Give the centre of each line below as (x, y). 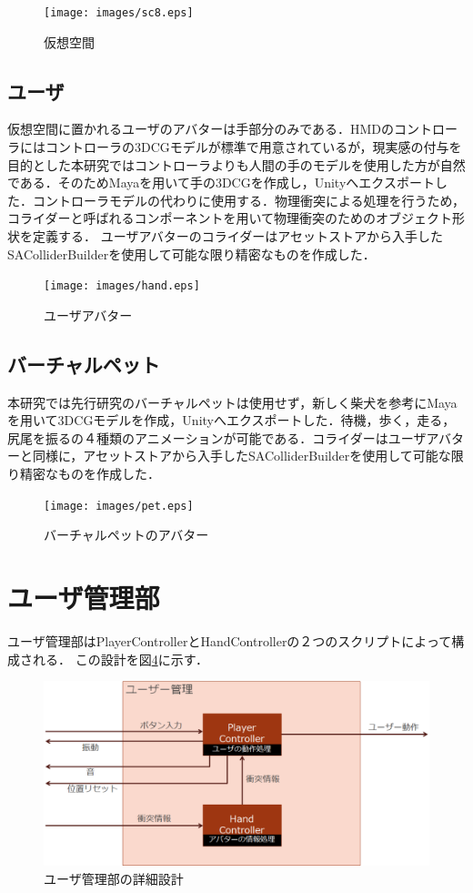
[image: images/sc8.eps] (119, 13)
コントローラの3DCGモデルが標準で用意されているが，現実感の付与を (253, 147)
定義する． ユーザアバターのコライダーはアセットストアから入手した (237, 236)
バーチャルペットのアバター (126, 535)
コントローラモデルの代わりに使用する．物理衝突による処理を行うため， (248, 200)
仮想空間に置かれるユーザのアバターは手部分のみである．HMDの (201, 129)
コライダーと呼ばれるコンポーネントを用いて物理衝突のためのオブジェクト (230, 218)
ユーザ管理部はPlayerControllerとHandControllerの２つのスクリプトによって (230, 641)
